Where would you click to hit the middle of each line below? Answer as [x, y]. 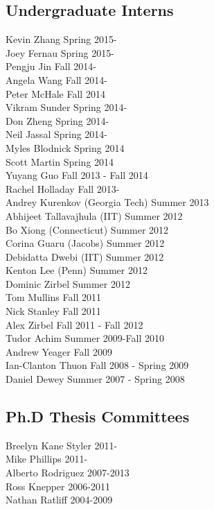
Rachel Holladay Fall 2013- [63, 188]
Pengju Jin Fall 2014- [51, 66]
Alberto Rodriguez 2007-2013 [68, 473]
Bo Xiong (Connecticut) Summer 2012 [87, 229]
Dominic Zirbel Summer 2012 [68, 283]
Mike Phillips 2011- [47, 459]
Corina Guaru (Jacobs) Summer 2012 [85, 243]
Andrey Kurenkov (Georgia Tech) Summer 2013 [107, 202]
